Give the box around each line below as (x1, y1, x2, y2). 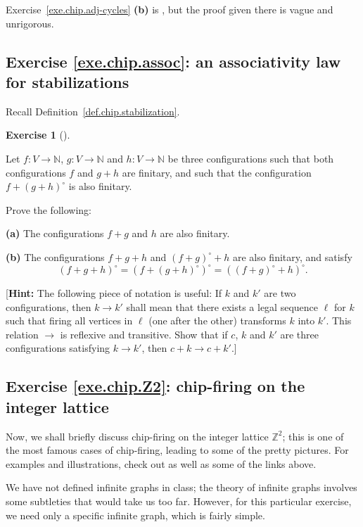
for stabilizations (6, 70, 129, 92)
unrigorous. (6, 15, 54, 30)
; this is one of (282, 428, 344, 443)
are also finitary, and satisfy (232, 249, 352, 264)
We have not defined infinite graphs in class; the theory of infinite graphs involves (6, 480, 357, 495)
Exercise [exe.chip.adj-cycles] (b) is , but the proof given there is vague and (6, 2, 333, 16)
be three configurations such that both (167, 151, 334, 165)
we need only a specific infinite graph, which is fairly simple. (6, 507, 265, 522)
